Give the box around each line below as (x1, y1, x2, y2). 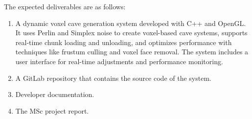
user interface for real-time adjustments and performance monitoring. (15, 56, 223, 66)
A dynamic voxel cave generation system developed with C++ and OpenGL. (15, 18, 246, 28)
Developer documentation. (15, 89, 94, 99)
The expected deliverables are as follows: (4, 1, 126, 11)
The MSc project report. (15, 105, 89, 116)
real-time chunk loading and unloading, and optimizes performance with (15, 37, 232, 47)
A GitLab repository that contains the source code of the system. (15, 72, 211, 83)
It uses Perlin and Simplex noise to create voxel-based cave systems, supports (15, 27, 248, 38)
